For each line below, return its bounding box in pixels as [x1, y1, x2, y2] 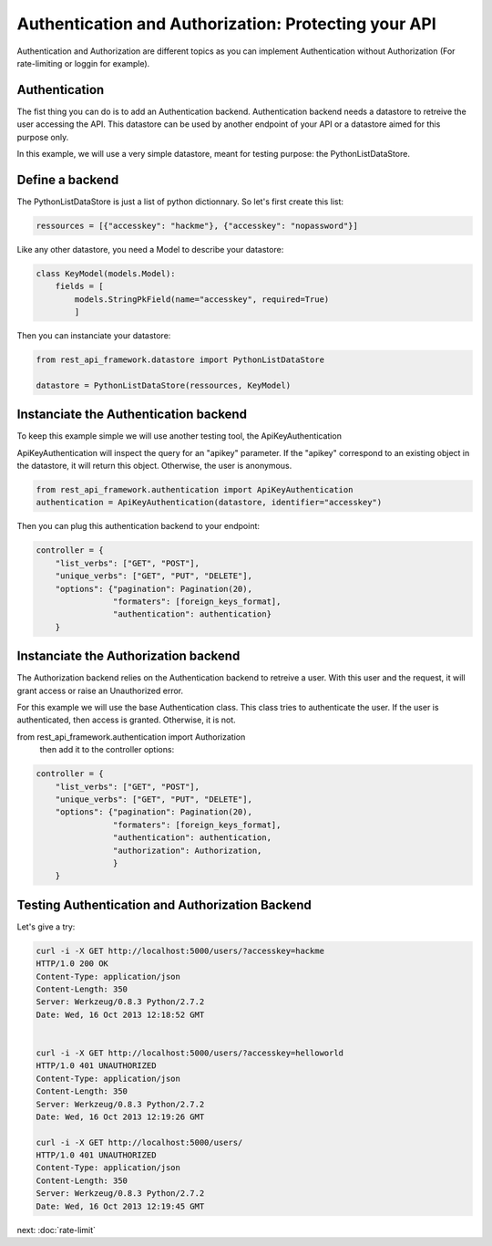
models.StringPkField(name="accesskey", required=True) [74, 294, 330, 305]
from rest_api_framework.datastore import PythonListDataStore [36, 355, 325, 365]
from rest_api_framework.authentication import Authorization [16, 731, 246, 742]
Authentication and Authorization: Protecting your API [16, 14, 436, 34]
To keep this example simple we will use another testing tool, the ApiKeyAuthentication [16, 431, 342, 441]
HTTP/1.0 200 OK [36, 959, 109, 969]
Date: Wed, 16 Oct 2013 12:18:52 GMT [36, 1009, 205, 1020]
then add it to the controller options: [39, 744, 175, 755]
